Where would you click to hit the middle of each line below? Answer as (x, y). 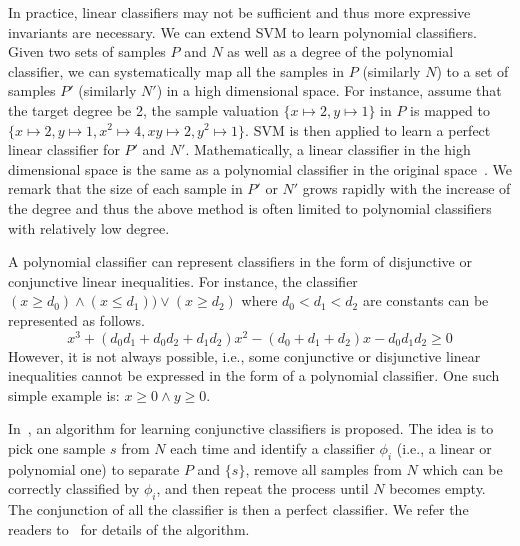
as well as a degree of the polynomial (340, 51)
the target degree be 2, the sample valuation (143, 109)
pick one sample (57, 447)
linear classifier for (64, 149)
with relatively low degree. (89, 227)
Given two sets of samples (87, 51)
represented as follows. (76, 319)
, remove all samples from (323, 468)
